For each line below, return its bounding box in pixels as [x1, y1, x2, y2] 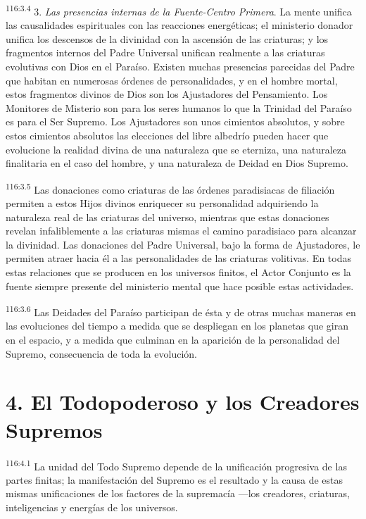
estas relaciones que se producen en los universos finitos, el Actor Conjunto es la [6, 265, 351, 279]
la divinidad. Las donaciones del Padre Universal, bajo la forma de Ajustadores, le [6, 237, 360, 251]
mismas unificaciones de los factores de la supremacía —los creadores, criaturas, [6, 486, 350, 501]
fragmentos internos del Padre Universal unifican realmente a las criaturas [6, 45, 325, 60]
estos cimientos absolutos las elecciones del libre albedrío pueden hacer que [6, 128, 329, 142]
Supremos [6, 415, 103, 444]
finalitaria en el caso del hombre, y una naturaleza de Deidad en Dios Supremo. [6, 156, 348, 170]
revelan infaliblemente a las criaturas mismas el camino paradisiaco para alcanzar [6, 223, 357, 238]
